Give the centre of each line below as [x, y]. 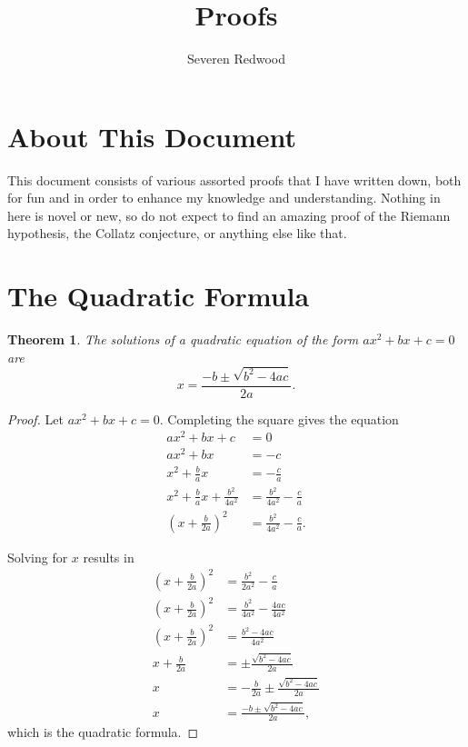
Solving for [38, 557]
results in [109, 557]
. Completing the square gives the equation [279, 418]
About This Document [152, 136]
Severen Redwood [236, 59]
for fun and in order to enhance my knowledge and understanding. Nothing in [224, 198]
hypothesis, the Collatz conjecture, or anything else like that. [177, 233]
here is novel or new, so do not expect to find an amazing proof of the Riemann [229, 215]
